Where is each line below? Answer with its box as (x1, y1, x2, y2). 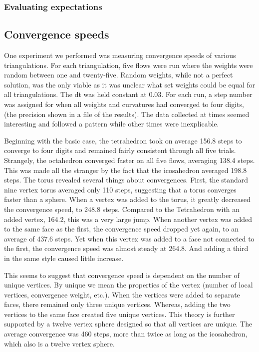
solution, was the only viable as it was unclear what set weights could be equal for (4, 79, 256, 89)
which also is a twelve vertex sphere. (4, 338, 115, 348)
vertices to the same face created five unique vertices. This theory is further (4, 308, 235, 319)
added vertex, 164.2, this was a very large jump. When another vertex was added (4, 213, 253, 224)
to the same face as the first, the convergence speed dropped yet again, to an (4, 223, 239, 234)
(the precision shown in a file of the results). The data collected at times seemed (4, 108, 250, 119)
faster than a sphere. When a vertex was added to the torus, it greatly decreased (4, 194, 251, 204)
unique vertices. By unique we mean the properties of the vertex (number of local (4, 279, 253, 290)
